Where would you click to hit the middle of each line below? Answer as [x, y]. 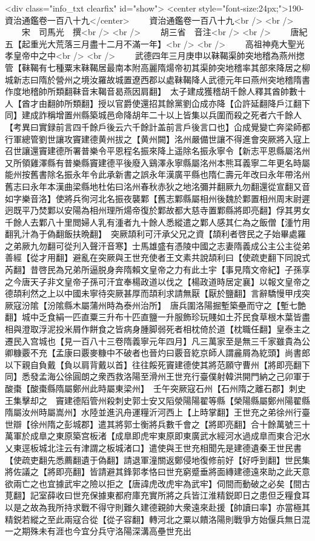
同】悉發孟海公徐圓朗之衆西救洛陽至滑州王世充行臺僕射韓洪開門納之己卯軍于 [157, 376]
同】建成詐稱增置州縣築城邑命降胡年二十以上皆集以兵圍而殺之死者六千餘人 [153, 115]
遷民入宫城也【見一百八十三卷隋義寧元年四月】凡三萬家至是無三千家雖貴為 [153, 341]
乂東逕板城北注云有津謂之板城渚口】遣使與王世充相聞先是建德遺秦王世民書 [153, 447]
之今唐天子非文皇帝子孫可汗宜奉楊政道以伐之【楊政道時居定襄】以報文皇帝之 [157, 281]
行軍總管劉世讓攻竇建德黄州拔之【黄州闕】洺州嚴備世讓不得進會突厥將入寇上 [157, 139]
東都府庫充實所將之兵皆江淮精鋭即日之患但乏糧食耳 [208, 495]
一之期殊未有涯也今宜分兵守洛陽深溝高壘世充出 [98, 531]
